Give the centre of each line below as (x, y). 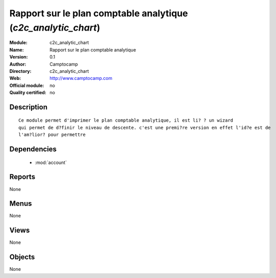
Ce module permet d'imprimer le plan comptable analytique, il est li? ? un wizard (126, 120)
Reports (22, 177)
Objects (22, 257)
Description (29, 107)
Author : (18, 64)
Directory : (20, 71)
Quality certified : (28, 93)
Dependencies (33, 149)
